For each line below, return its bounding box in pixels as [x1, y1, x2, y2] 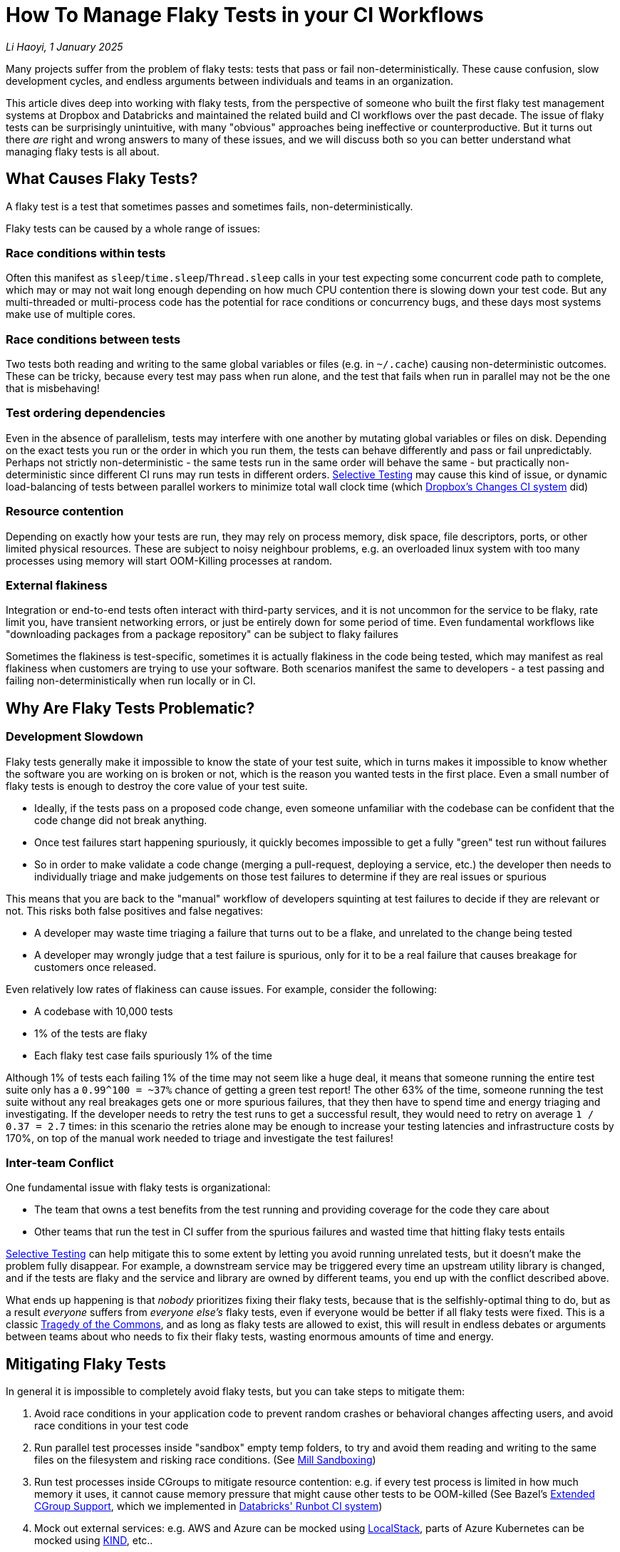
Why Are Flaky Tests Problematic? [6, 699, 255, 717]
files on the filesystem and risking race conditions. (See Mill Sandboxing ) [34, 1454, 376, 1466]
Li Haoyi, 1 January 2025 [6, 40, 123, 53]
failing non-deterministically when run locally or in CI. [6, 674, 256, 687]
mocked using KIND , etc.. [34, 1534, 153, 1547]
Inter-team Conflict [6, 1155, 114, 1170]
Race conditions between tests [6, 332, 181, 346]
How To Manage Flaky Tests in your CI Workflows [6, 3, 484, 27]
